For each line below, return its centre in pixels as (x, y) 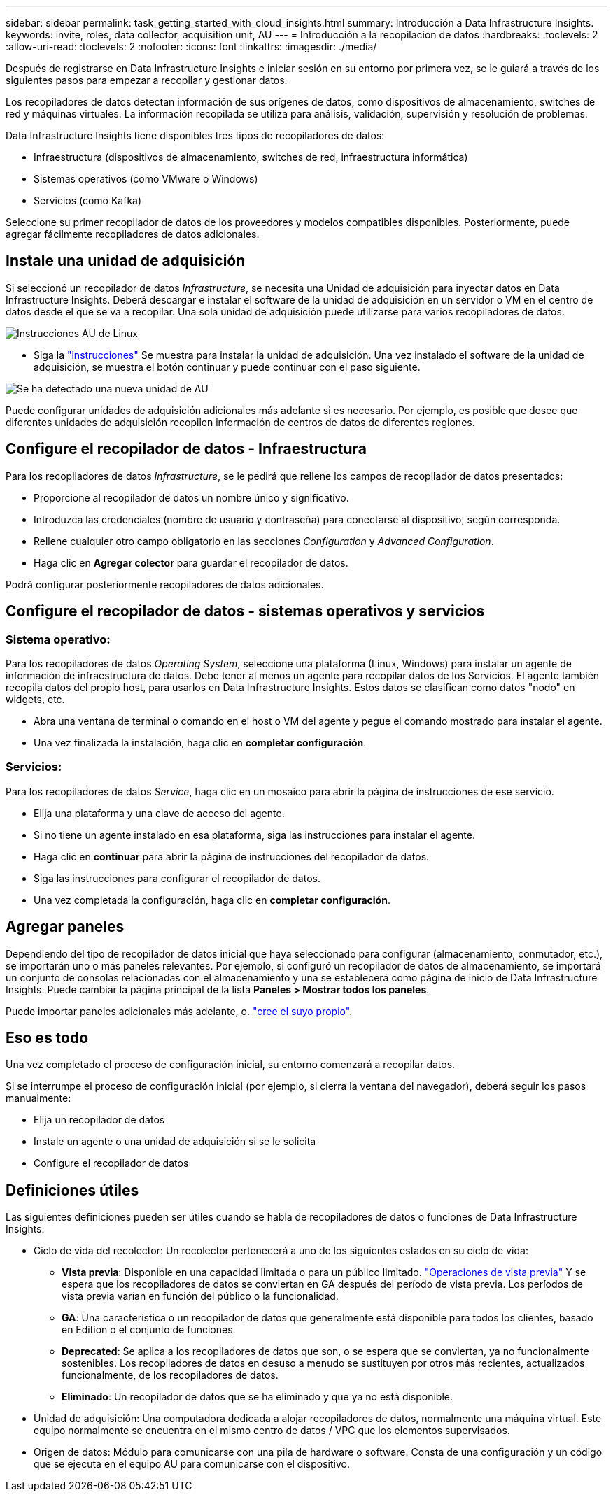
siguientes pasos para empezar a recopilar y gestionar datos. (147, 80)
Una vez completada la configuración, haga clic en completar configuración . (212, 900)
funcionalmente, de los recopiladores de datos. (170, 1375)
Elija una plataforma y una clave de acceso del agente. (159, 813)
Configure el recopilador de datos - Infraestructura (186, 449)
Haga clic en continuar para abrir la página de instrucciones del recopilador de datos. (232, 856)
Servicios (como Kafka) (88, 200)
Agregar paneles (65, 927)
